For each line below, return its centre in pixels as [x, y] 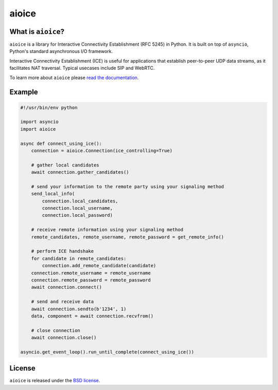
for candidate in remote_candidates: [79, 258]
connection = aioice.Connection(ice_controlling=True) [102, 151]
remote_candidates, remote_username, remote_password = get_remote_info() [127, 237]
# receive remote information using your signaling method [107, 230]
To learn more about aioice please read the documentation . [74, 78]
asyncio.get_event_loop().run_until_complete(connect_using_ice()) [107, 352]
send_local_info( [53, 194]
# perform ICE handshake [63, 251]
